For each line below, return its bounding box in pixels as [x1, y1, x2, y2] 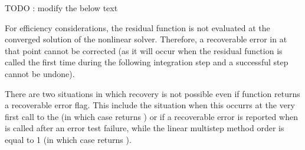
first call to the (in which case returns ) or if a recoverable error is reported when [5, 110, 298, 122]
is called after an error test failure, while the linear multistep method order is [5, 122, 284, 134]
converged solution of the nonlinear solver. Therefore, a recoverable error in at [5, 33, 287, 45]
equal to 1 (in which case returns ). [5, 133, 132, 145]
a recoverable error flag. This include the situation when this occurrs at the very [5, 99, 295, 111]
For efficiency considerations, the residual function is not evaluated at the [5, 21, 270, 34]
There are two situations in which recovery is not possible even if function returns [5, 87, 300, 99]
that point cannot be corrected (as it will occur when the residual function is [5, 44, 283, 56]
